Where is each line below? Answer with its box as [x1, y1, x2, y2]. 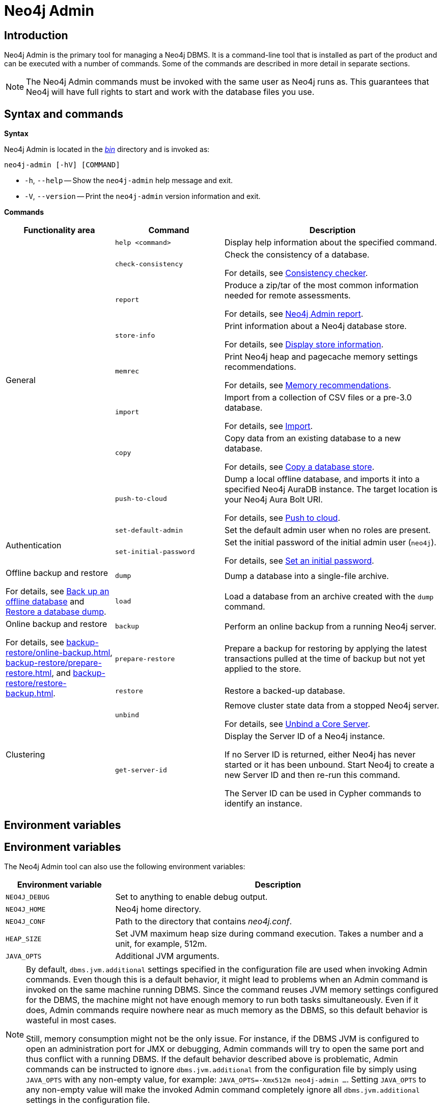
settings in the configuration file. [26, 1095, 150, 1105]
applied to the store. [225, 664, 301, 674]
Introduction [4, 29, 68, 42]
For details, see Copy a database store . [225, 462, 375, 472]
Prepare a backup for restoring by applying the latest [225, 643, 427, 653]
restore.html [6, 668, 52, 678]
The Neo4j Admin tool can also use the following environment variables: [4, 862, 245, 871]
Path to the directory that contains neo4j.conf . [115, 916, 292, 927]
